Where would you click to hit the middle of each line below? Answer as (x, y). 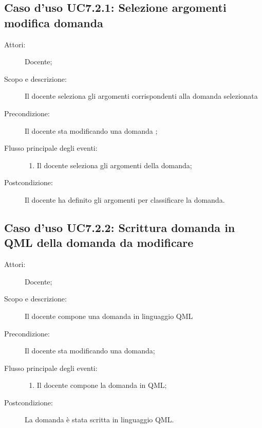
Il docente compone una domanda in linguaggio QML (109, 316)
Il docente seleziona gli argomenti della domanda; (114, 165)
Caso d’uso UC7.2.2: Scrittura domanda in (120, 227)
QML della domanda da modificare (99, 243)
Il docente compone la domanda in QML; (102, 385)
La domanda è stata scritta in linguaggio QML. (99, 420)
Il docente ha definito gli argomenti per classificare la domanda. (125, 199)
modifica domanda (54, 22)
